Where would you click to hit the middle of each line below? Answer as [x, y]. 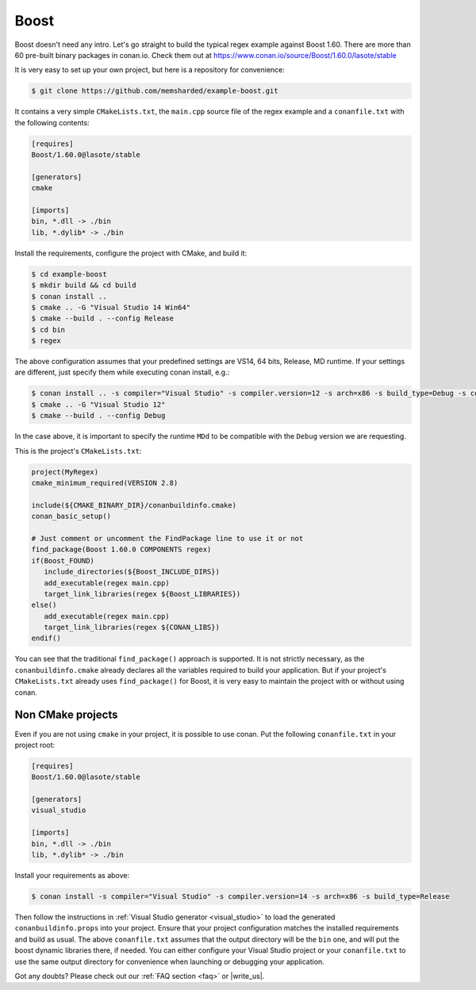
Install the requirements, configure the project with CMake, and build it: [131, 253]
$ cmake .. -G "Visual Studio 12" [98, 404]
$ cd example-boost [69, 274]
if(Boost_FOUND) [63, 560]
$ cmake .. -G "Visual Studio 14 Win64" [111, 307]
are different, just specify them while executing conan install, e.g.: [122, 372]
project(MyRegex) [65, 472]
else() [44, 605]
